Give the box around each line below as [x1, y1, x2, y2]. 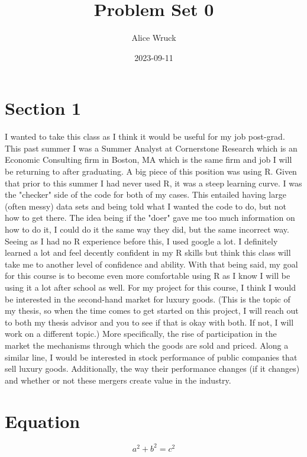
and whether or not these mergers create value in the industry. [5, 374, 231, 386]
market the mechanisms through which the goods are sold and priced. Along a [5, 339, 289, 351]
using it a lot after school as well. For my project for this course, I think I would [5, 281, 296, 293]
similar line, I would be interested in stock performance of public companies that [5, 350, 298, 363]
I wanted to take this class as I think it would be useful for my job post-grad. [5, 130, 285, 143]
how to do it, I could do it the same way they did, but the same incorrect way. [5, 223, 289, 235]
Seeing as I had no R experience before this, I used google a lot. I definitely [5, 234, 278, 247]
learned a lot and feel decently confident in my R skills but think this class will [5, 246, 291, 259]
